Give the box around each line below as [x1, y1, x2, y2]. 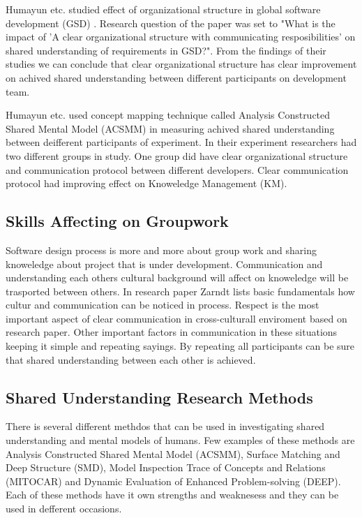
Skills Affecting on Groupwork [6, 210, 229, 232]
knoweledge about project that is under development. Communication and [6, 256, 323, 271]
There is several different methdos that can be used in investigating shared [6, 419, 325, 434]
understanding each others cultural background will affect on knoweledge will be [6, 270, 349, 285]
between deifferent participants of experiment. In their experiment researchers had [6, 135, 357, 149]
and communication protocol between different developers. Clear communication [6, 162, 349, 177]
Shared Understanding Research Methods [6, 386, 313, 408]
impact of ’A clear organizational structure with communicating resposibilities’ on [6, 29, 356, 44]
